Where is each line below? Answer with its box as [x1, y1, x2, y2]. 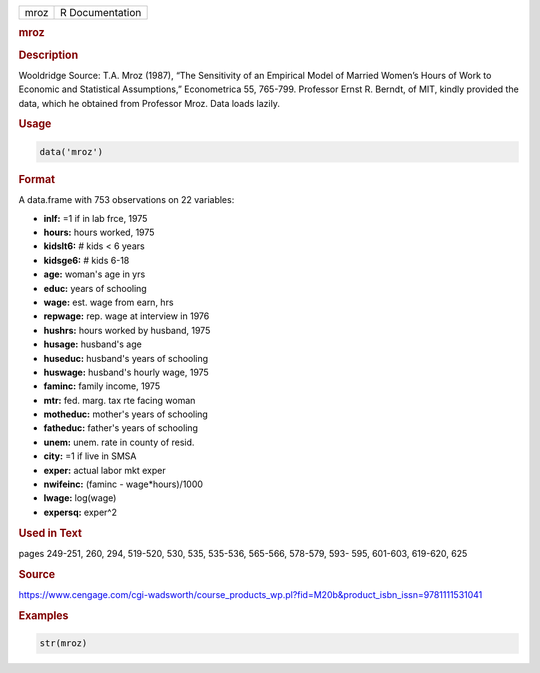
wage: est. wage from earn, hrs [43, 296, 174, 308]
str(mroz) [39, 638, 88, 649]
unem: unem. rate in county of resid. [43, 436, 195, 448]
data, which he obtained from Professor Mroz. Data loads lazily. [18, 97, 280, 109]
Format [18, 172, 55, 186]
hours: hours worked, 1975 [43, 226, 155, 238]
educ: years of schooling [43, 282, 147, 294]
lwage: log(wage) [43, 492, 117, 504]
